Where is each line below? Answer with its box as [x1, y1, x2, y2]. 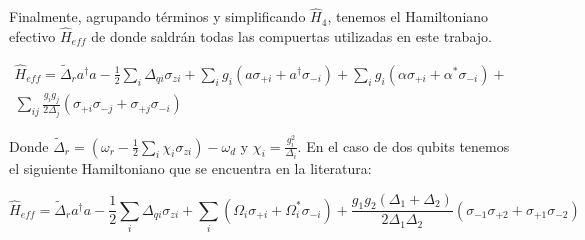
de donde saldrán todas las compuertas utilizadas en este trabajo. [91, 26, 492, 47]
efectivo [9, 26, 56, 47]
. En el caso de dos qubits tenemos [297, 135, 510, 156]
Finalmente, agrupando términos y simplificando [9, 6, 306, 27]
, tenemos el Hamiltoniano [327, 6, 489, 27]
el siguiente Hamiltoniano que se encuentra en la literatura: [9, 157, 372, 178]
